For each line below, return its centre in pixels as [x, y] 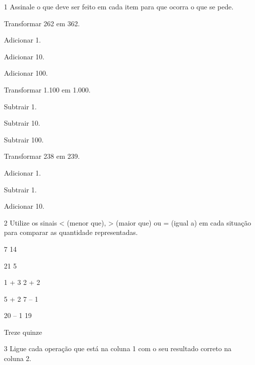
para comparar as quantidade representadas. [71, 232]
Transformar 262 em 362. [42, 23]
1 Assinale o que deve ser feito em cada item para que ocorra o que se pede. [119, 6]
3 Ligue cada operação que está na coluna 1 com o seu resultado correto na [118, 348]
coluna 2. [18, 358]
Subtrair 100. [24, 139]
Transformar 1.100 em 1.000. [47, 89]
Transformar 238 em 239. [42, 156]
